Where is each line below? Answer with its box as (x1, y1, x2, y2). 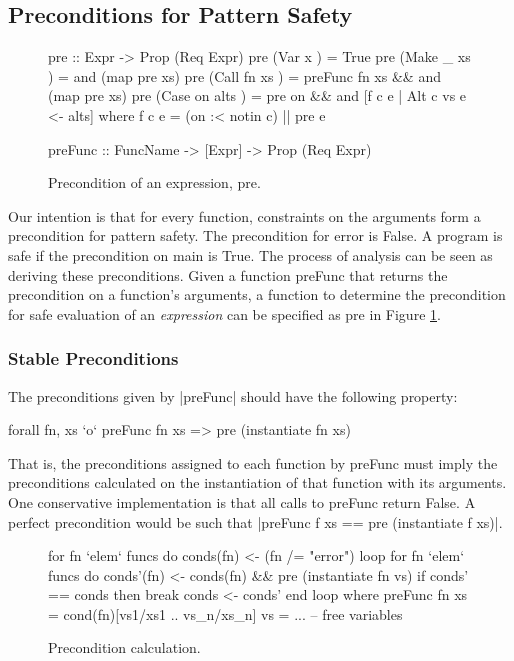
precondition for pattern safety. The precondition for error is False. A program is (8, 225, 503, 246)
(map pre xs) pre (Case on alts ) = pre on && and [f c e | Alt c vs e (48, 85, 467, 106)
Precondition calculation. (48, 637, 201, 658)
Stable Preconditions (8, 346, 179, 371)
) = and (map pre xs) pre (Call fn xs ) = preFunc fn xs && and (48, 65, 441, 86)
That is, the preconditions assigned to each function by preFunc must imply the (8, 452, 498, 473)
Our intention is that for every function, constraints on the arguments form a (8, 205, 481, 226)
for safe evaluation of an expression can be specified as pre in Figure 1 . (8, 303, 441, 324)
